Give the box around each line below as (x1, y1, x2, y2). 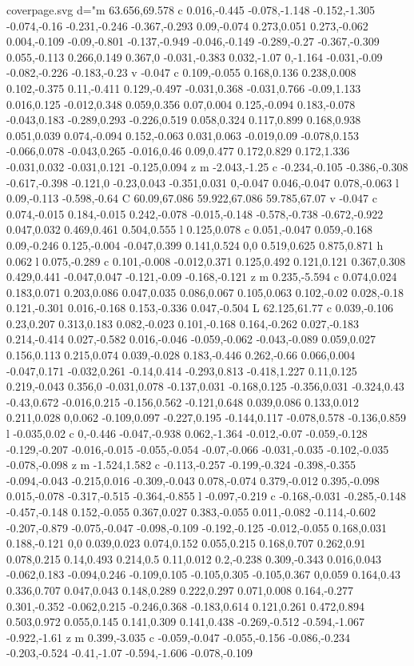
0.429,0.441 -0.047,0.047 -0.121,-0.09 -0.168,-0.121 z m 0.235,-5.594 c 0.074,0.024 (6, 268, 397, 285)
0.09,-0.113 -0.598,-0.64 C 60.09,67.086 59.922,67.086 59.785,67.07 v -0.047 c (6, 190, 377, 207)
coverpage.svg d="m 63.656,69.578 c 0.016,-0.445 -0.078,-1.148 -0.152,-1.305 (6, 2, 376, 18)
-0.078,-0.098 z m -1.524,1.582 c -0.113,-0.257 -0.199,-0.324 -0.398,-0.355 (6, 456, 356, 473)
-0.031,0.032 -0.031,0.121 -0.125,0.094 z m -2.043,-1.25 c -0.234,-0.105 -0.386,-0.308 (6, 158, 408, 175)
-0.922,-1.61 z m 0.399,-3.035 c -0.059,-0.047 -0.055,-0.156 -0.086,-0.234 (6, 628, 351, 645)
